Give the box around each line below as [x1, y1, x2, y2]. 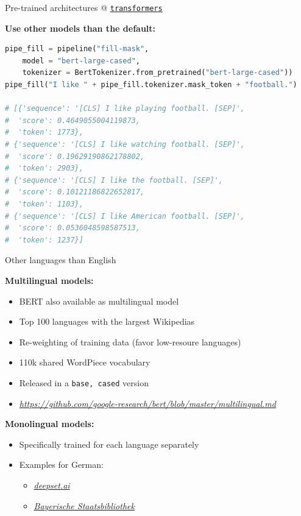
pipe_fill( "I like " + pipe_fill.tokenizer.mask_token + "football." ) [5, 80, 297, 90]
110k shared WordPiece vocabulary [19, 356, 150, 369]
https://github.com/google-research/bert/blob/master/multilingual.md [19, 397, 276, 409]
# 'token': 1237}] [5, 235, 83, 244]
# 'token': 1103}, [5, 199, 83, 208]
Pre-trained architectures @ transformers [5, 1, 163, 13]
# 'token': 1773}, [5, 128, 83, 137]
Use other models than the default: [5, 21, 156, 34]
